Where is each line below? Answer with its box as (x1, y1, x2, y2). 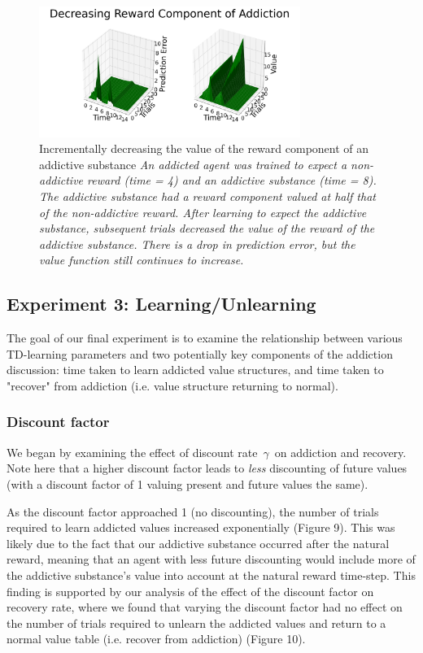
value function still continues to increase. (39, 251, 244, 268)
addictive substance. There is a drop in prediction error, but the (39, 235, 355, 252)
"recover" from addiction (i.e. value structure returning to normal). (7, 377, 338, 394)
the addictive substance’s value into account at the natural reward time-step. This (7, 566, 416, 583)
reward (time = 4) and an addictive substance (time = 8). (87, 172, 377, 189)
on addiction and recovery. (274, 443, 407, 460)
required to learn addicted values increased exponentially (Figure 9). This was (7, 519, 395, 536)
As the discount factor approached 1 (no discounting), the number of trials (7, 503, 379, 520)
